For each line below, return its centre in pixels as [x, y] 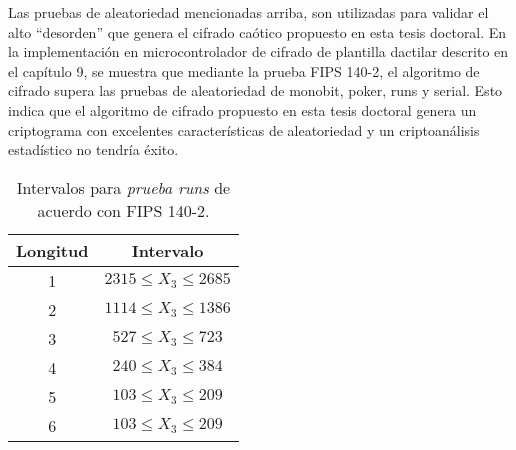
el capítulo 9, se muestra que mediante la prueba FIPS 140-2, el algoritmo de [244, 70]
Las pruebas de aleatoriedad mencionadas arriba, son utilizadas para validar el [248, 12]
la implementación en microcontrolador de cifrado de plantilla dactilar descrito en [258, 51]
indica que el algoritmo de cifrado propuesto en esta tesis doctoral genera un [242, 109]
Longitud [52, 250]
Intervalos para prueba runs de [123, 187]
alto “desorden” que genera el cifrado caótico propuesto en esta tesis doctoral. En [257, 31]
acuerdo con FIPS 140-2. [123, 210]
